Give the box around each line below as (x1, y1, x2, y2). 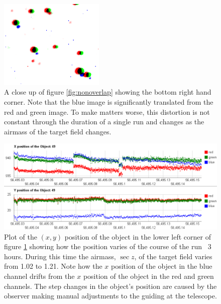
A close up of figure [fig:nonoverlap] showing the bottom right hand (4, 87, 211, 97)
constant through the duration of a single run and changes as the (4, 116, 204, 127)
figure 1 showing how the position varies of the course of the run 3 (4, 241, 211, 252)
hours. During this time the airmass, (4, 251, 116, 261)
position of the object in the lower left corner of (64, 231, 211, 242)
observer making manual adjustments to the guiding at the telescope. (4, 290, 217, 301)
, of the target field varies (134, 251, 212, 261)
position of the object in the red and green (83, 271, 214, 281)
